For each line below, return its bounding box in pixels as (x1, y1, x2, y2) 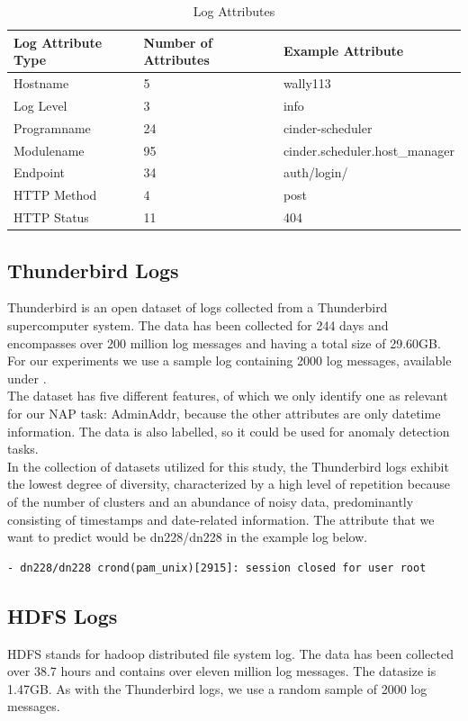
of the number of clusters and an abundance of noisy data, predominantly (7, 491, 414, 510)
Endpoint (13, 163, 66, 182)
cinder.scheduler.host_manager (283, 140, 454, 159)
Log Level (13, 95, 67, 114)
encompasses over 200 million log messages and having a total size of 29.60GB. (7, 333, 441, 352)
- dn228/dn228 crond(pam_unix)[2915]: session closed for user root (7, 561, 427, 574)
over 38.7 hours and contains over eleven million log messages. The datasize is (7, 662, 436, 680)
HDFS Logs (7, 601, 118, 629)
